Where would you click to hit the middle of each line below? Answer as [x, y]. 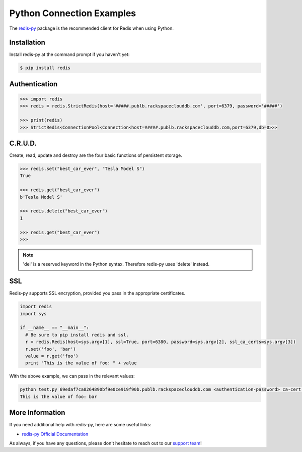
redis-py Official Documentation [55, 434]
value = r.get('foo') [52, 356]
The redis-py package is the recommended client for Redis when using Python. [91, 28]
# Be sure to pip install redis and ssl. [77, 335]
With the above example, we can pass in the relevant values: [72, 376]
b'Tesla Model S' [41, 197]
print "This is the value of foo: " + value [81, 363]
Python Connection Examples [73, 13]
